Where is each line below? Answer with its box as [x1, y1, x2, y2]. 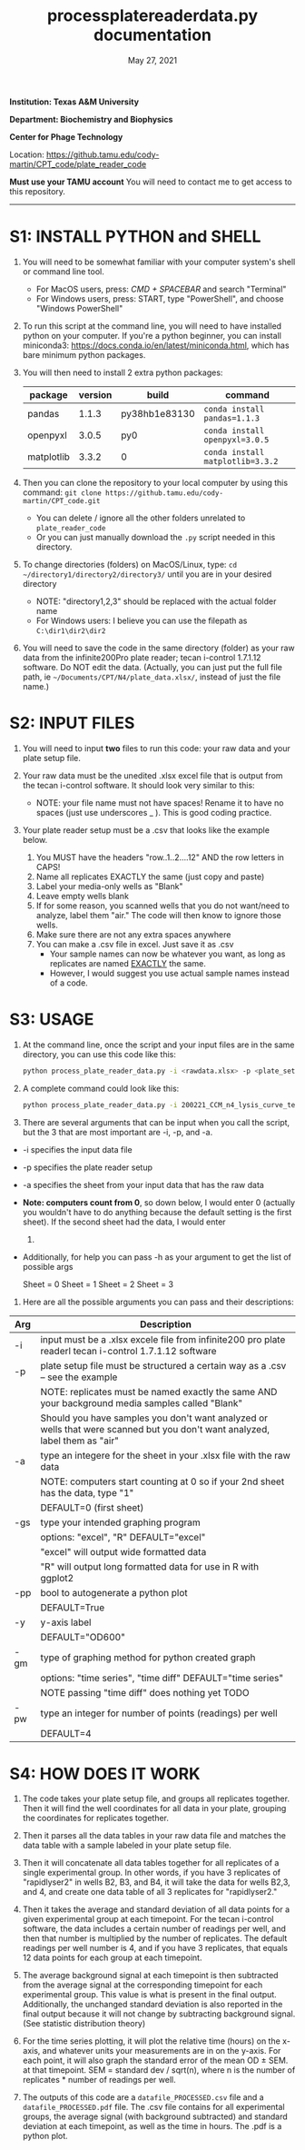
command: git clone [22, 487, 102, 498]
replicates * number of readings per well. [22, 2075, 176, 2086]
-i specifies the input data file [22, 1144, 133, 1154]
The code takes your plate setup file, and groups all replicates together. [22, 1793, 290, 1804]
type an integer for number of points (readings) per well [40, 1707, 279, 1719]
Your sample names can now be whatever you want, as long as [49, 948, 286, 959]
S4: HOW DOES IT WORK [9, 1763, 202, 1784]
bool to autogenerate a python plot [40, 1586, 188, 1599]
